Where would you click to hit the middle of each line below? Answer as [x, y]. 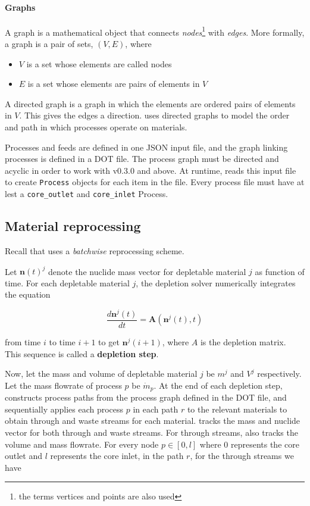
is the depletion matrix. [243, 341]
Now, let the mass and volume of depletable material [101, 374]
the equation [28, 294]
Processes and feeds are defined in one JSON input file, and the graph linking [146, 147]
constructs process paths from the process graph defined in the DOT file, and [146, 397]
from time [23, 341]
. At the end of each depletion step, [218, 385]
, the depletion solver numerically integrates [216, 282]
